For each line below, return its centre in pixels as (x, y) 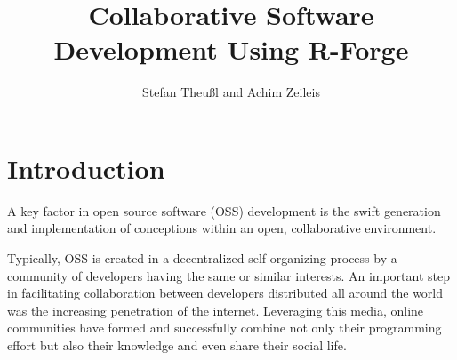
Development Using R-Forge (231, 49)
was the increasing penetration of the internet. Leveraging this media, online (216, 310)
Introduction (86, 168)
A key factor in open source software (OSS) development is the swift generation (224, 210)
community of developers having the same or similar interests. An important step (229, 275)
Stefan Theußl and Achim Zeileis (231, 92)
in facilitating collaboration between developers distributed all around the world (225, 293)
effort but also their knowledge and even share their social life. (177, 345)
